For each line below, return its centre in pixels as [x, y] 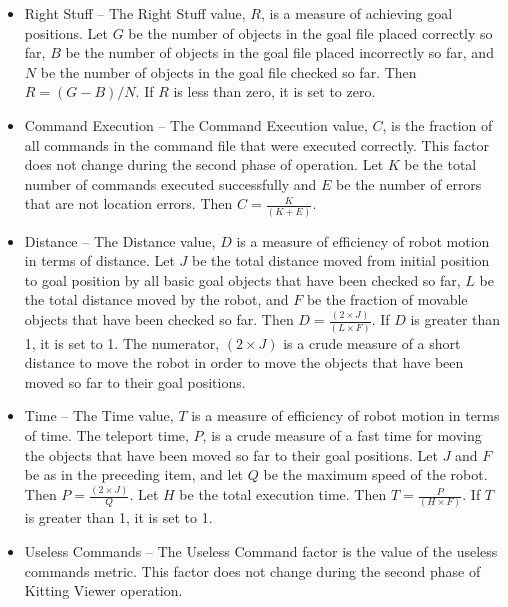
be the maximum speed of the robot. [375, 474]
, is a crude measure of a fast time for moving [342, 435]
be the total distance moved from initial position [341, 260]
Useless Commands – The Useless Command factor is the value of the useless [261, 551]
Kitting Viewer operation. [103, 590]
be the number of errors [409, 183]
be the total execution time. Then [283, 494]
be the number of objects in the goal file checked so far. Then [228, 71]
